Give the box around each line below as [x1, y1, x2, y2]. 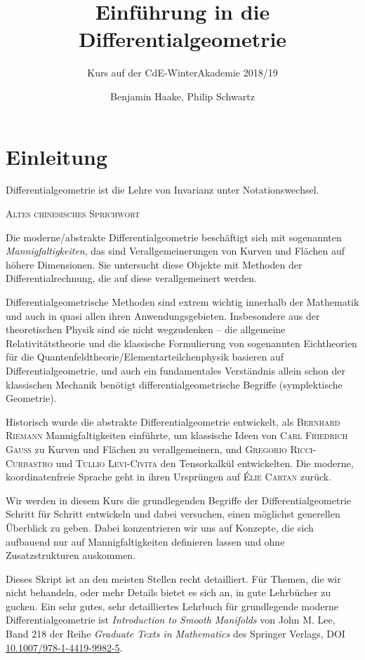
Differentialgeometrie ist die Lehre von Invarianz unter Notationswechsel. [6, 182, 319, 197]
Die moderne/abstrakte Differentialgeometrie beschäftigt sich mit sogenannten [6, 229, 342, 244]
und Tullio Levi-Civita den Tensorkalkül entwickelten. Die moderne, [55, 455, 354, 470]
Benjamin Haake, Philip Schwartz [110, 88, 255, 103]
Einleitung [6, 142, 108, 170]
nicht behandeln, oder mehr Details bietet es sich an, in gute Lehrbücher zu [6, 585, 331, 600]
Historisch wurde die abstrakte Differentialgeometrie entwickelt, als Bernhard [6, 414, 340, 429]
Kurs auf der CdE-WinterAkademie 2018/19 [87, 65, 278, 80]
